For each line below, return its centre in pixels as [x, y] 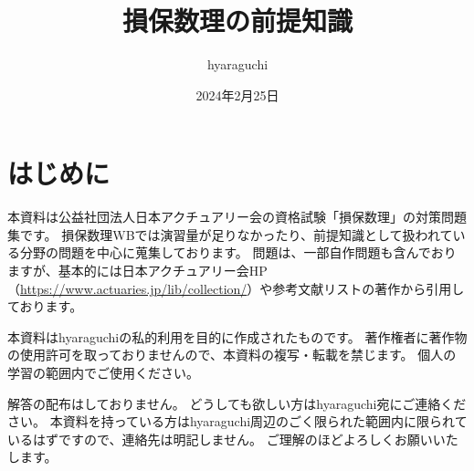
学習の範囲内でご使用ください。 [103, 372]
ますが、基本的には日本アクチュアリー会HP [137, 271]
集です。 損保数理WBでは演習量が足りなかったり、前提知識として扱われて [230, 234]
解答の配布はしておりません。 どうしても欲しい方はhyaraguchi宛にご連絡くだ [237, 403]
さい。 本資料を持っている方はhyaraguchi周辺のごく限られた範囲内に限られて [237, 421]
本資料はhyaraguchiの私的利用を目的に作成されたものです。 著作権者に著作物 [237, 336]
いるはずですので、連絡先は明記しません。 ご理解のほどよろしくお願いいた [233, 439]
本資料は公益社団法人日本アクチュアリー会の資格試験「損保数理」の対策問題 [237, 217]
